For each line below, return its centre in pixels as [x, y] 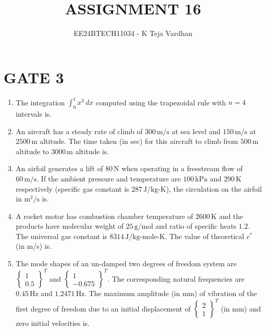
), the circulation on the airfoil [214, 188]
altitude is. [92, 151]
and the [231, 216]
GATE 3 [34, 77]
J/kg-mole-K [145, 237]
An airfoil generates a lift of [59, 168]
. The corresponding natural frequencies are [176, 278]
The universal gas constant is [61, 236]
